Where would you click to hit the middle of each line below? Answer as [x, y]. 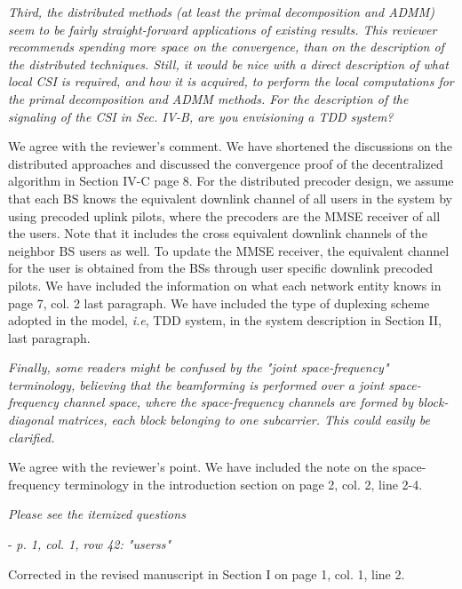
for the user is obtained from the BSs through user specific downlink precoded [221, 268]
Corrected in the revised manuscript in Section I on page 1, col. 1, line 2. [207, 573]
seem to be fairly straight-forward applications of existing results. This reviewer [223, 29]
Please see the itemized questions [97, 514]
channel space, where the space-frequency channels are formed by [238, 402]
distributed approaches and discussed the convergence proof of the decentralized [226, 163]
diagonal [31, 420]
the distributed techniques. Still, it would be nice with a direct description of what [228, 64]
